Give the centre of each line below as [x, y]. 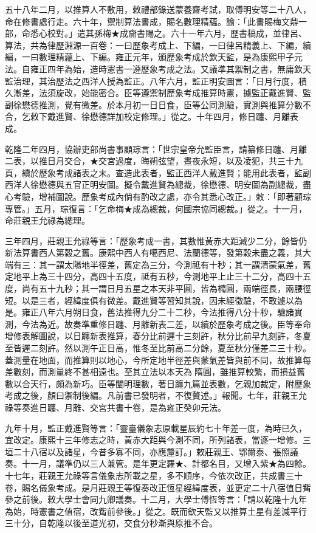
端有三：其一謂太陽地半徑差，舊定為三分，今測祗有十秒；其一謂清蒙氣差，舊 [158, 264]
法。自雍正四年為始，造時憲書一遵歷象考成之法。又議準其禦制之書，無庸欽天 [158, 68]
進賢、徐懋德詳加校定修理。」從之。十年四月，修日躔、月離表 [177, 116]
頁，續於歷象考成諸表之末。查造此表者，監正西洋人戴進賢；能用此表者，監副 [158, 172]
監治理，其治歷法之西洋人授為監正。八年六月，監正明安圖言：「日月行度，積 [156, 81]
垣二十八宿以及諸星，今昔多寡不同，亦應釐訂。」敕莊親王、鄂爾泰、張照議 [152, 451]
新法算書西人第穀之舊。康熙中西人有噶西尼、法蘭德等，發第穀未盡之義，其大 [158, 253]
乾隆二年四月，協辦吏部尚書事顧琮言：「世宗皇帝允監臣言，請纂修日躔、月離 [156, 149]
